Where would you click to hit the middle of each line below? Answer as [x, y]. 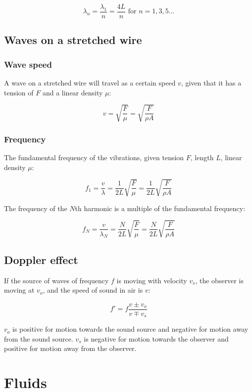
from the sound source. [39, 338]
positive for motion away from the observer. [70, 348]
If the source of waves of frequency [56, 280]
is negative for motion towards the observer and [156, 338]
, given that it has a [211, 83]
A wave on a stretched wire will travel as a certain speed [90, 83]
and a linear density [73, 92]
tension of [19, 92]
